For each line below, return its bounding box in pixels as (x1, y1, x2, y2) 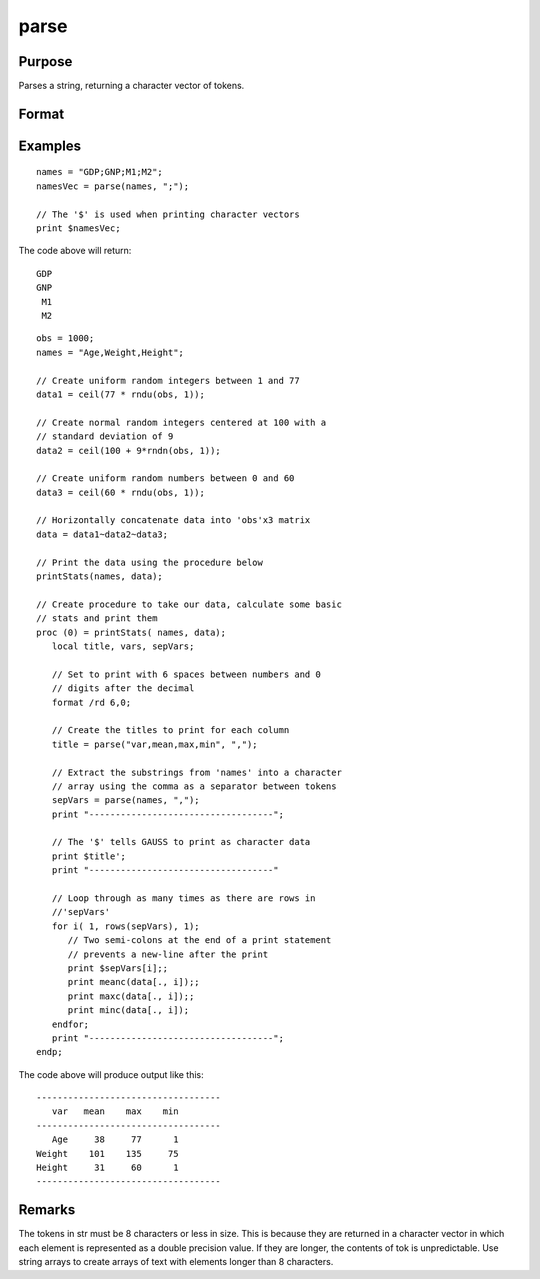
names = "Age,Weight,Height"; (36, 346, 185, 358)
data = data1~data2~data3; (36, 528, 169, 540)
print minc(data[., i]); (67, 1005, 190, 1016)
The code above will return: (18, 245, 132, 257)
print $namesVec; (36, 223, 121, 234)
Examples (18, 137, 82, 154)
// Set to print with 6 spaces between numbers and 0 (51, 668, 322, 680)
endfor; (51, 1018, 90, 1030)
